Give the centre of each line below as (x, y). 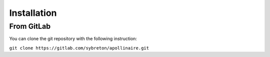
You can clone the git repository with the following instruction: (73, 39)
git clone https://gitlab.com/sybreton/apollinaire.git (79, 48)
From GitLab (30, 26)
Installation (33, 13)
